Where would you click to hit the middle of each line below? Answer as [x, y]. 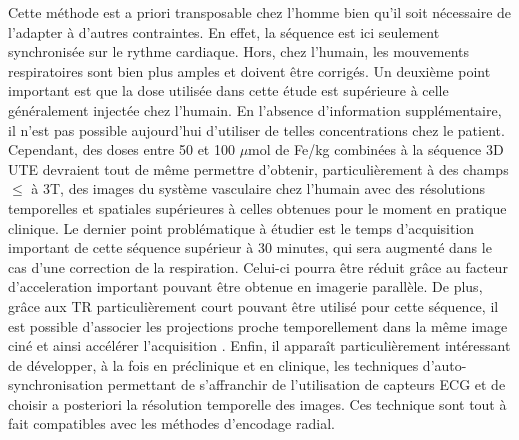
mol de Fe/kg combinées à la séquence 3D [376, 149]
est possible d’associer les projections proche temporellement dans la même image [258, 325]
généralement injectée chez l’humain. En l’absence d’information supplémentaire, [255, 109]
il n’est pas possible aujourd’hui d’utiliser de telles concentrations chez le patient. [256, 129]
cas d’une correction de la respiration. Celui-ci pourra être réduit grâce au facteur [258, 266]
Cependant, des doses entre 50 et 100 [121, 149]
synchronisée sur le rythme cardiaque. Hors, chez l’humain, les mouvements [239, 51]
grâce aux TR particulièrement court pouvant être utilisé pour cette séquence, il [253, 305]
